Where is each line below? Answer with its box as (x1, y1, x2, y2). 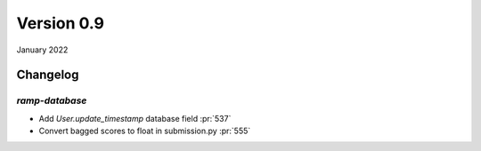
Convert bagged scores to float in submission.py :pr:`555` (38, 125, 251, 137)
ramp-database (16, 94, 87, 107)
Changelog (16, 68, 79, 83)
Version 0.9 (16, 13, 105, 33)
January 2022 (16, 44, 69, 55)
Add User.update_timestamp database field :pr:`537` (38, 113, 232, 123)
